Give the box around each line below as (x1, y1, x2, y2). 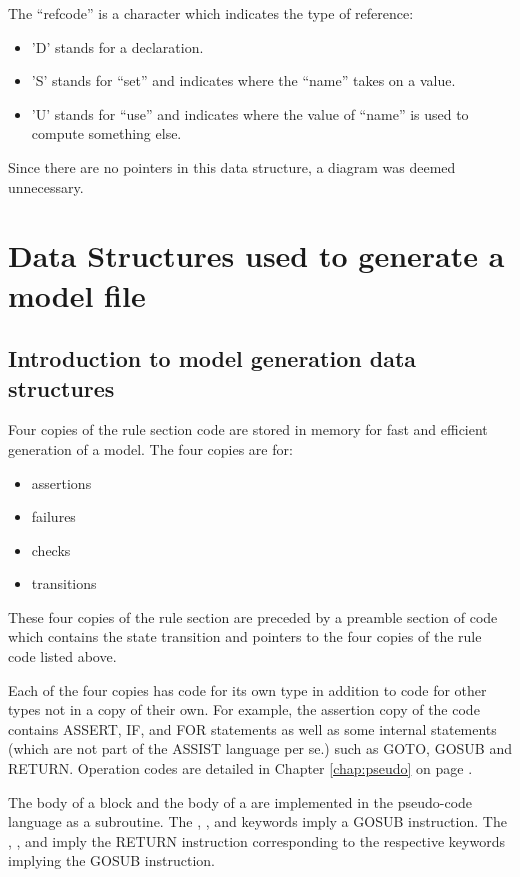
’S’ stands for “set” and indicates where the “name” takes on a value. (31, 70, 456, 91)
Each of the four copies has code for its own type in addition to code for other (8, 679, 487, 700)
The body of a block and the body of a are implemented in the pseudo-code (8, 791, 473, 812)
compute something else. (31, 123, 182, 144)
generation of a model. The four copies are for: (8, 438, 293, 459)
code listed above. (8, 646, 117, 667)
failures (31, 506, 76, 527)
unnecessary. (8, 176, 84, 197)
